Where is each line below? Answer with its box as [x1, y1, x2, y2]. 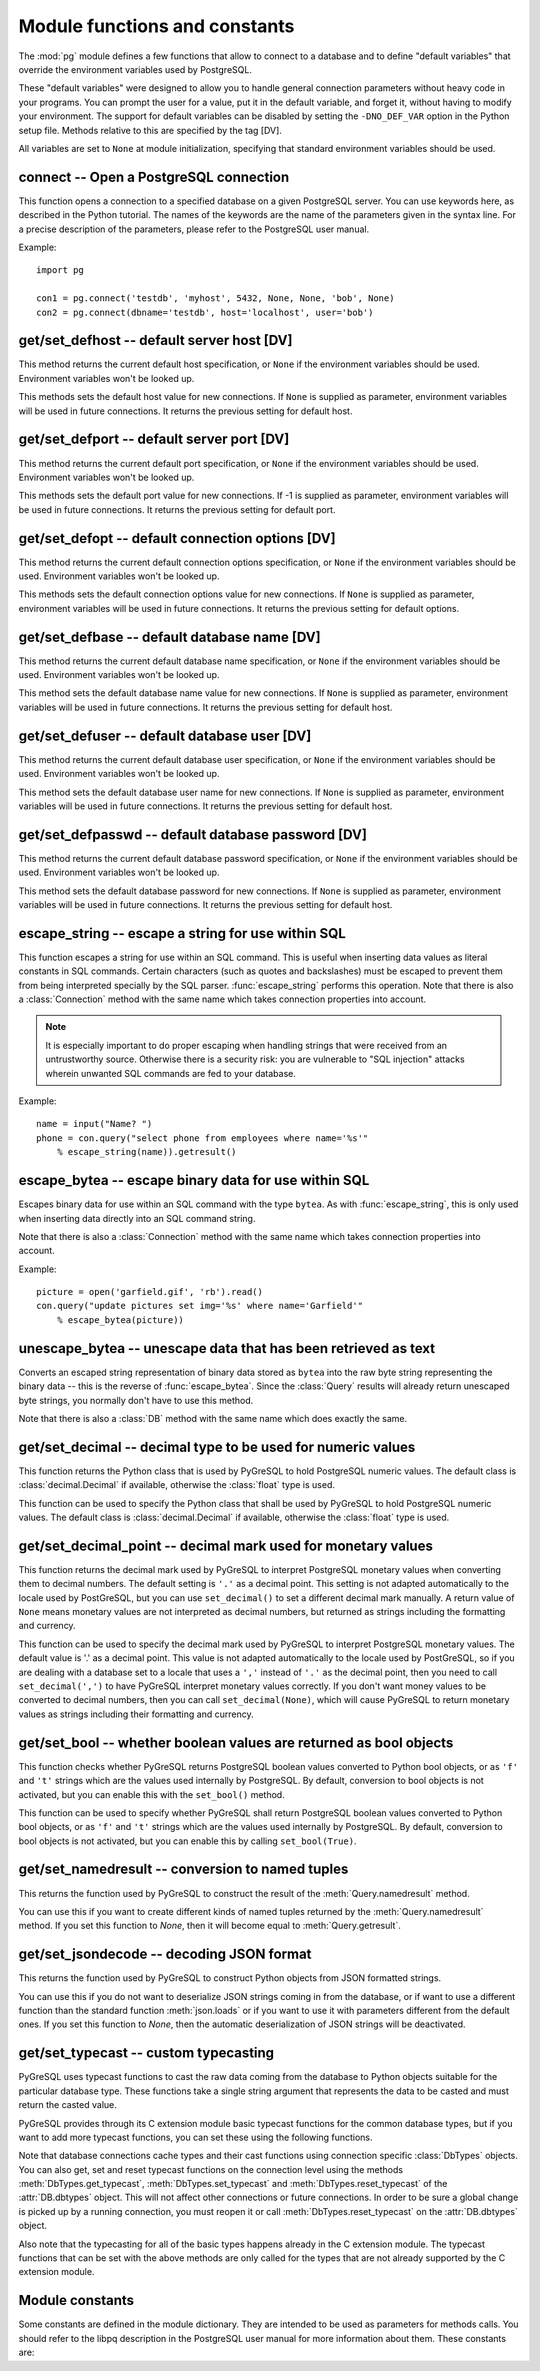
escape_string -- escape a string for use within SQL [18, 925, 347, 942]
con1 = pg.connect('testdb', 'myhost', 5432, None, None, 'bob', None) [36, 293, 395, 304]
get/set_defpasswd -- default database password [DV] [18, 826, 367, 843]
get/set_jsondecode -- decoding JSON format [18, 1946, 312, 1963]
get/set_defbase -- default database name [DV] [18, 628, 321, 645]
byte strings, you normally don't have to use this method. [18, 1394, 254, 1406]
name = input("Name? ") [36, 1118, 153, 1130]
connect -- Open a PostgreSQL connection [18, 168, 290, 185]
